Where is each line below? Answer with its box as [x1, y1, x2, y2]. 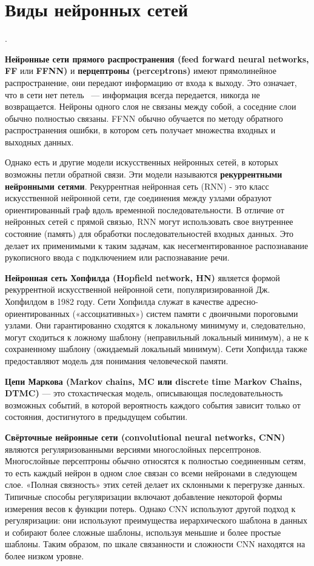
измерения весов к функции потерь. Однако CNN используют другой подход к [5, 502, 296, 514]
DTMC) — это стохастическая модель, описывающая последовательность [5, 387, 283, 399]
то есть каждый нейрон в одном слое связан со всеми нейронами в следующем [5, 466, 297, 479]
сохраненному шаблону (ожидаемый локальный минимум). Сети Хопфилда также [5, 342, 307, 355]
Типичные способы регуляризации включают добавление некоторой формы [5, 490, 282, 502]
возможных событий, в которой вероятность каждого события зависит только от [5, 398, 301, 411]
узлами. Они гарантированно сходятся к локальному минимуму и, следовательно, [5, 319, 306, 331]
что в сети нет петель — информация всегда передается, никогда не [5, 88, 260, 101]
